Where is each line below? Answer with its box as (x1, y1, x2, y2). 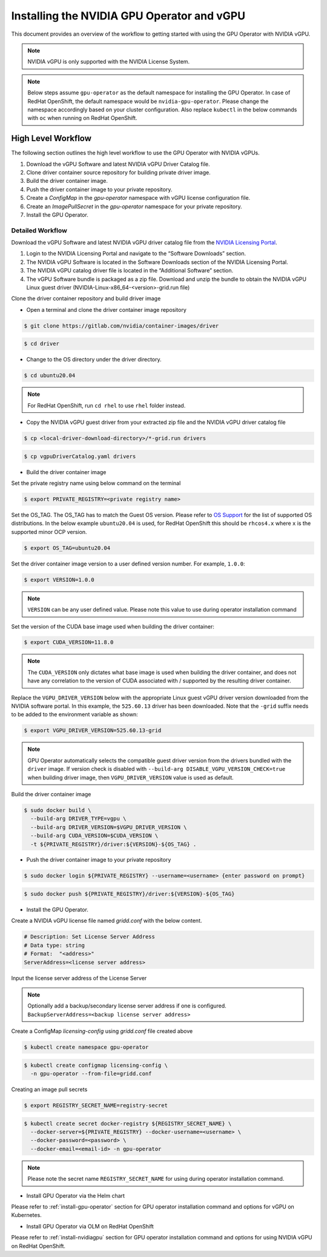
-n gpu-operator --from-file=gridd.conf (30, 1071, 152, 1077)
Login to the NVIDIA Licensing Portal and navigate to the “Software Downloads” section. (26, 250, 246, 257)
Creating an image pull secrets (11, 1086, 88, 1093)
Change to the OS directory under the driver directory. (26, 356, 162, 363)
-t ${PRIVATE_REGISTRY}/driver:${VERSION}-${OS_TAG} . (30, 840, 197, 848)
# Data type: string (24, 942, 85, 949)
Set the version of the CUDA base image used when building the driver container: (11, 622, 215, 630)
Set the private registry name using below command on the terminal (11, 480, 181, 487)
